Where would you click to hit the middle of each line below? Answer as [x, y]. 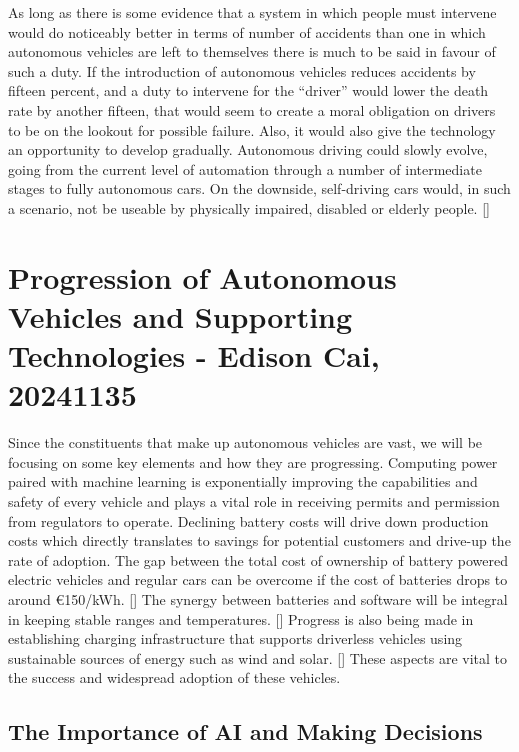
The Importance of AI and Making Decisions [245, 731]
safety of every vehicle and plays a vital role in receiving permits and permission [254, 501]
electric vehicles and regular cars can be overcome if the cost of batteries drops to [258, 579]
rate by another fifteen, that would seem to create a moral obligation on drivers [252, 109]
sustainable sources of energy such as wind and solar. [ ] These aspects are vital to [258, 657]
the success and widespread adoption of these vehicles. [174, 677]
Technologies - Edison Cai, [194, 355]
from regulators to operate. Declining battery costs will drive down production [248, 520]
